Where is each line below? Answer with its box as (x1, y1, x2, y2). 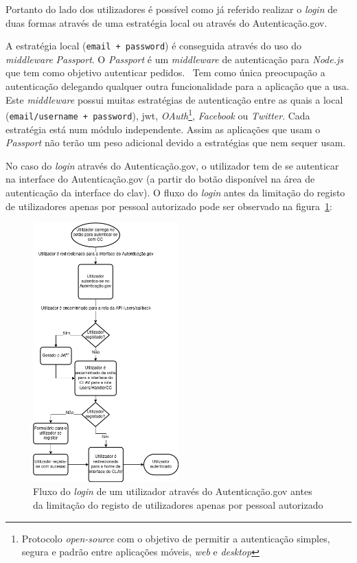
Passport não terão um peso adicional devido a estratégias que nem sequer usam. (5, 135, 346, 150)
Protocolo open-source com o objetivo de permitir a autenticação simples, (21, 531, 330, 545)
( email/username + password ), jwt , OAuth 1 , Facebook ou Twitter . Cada (5, 106, 310, 122)
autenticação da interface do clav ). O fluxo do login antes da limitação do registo (5, 185, 345, 199)
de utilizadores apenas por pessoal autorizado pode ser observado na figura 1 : (5, 198, 332, 213)
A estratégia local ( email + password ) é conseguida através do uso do (5, 38, 302, 53)
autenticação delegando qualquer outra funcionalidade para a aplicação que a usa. (5, 79, 349, 93)
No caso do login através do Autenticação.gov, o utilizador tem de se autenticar (5, 158, 339, 172)
